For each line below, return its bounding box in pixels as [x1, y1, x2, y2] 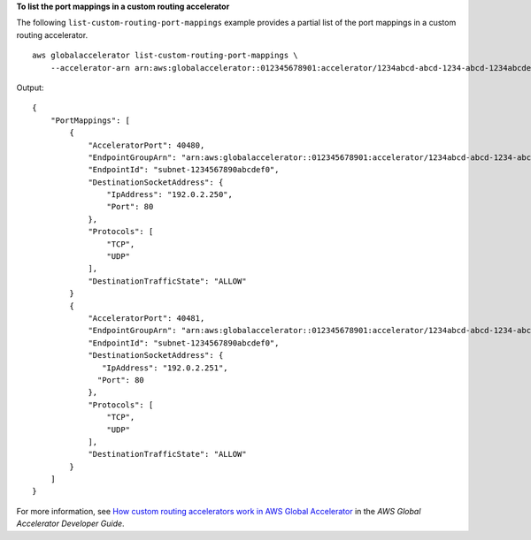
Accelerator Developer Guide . [16, 518, 125, 529]
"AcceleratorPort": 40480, [88, 140, 205, 150]
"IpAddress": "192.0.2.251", [102, 362, 229, 373]
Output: [16, 82, 44, 93]
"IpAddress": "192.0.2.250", [106, 190, 234, 200]
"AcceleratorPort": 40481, [88, 313, 205, 323]
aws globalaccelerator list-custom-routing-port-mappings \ [32, 50, 298, 61]
